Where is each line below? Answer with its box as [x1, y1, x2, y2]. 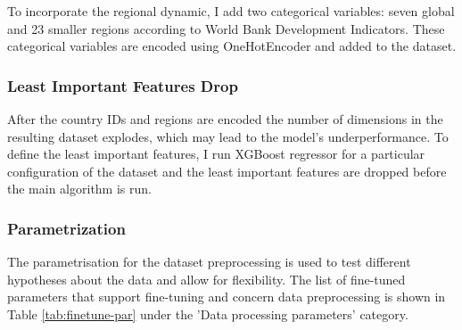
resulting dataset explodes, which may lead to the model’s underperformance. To [7, 127, 449, 145]
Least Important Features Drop [7, 74, 238, 96]
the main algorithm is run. [7, 179, 152, 198]
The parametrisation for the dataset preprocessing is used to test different [7, 252, 411, 271]
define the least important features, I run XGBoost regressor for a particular [7, 144, 425, 163]
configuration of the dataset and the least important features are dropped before [7, 161, 447, 180]
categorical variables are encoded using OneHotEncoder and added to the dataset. [7, 37, 457, 55]
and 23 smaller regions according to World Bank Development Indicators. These [7, 19, 445, 37]
